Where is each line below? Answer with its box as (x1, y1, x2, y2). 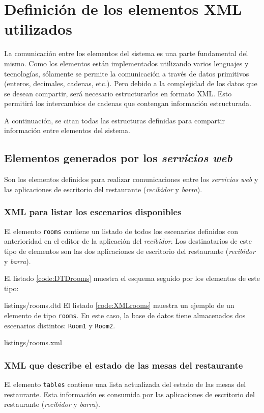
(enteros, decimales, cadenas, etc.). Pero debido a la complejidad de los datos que (4, 78, 257, 89)
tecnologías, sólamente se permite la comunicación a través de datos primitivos (4, 68, 249, 79)
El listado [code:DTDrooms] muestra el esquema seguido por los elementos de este (4, 273, 260, 283)
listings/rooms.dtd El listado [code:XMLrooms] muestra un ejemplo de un (4, 300, 234, 311)
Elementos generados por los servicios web (4, 150, 232, 166)
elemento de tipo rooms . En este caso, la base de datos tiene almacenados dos (4, 309, 246, 320)
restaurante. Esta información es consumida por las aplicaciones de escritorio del (4, 389, 255, 399)
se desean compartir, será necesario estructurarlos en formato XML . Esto (4, 88, 232, 98)
